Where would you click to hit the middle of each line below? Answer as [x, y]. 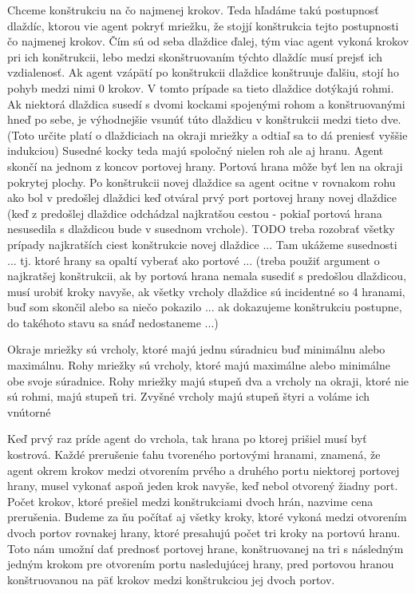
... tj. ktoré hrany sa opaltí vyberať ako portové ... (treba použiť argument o [194, 260]
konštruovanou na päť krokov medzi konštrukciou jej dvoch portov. [171, 579]
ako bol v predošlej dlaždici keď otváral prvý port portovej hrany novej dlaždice [202, 198]
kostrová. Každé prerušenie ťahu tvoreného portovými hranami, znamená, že [194, 455]
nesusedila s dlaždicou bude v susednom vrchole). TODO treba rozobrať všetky [201, 229]
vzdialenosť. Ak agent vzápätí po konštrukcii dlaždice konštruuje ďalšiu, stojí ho [203, 72]
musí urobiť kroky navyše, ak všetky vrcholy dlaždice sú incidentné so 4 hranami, [206, 291]
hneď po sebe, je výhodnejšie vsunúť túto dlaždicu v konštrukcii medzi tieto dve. [204, 119]
